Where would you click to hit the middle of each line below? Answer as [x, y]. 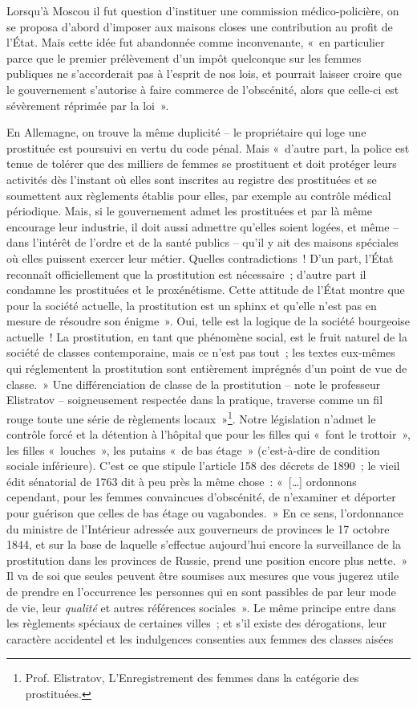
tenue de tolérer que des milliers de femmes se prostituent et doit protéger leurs [202, 163]
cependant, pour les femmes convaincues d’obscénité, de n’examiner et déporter [201, 497]
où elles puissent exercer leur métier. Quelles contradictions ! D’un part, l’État [200, 257]
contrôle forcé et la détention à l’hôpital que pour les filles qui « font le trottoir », [208, 434]
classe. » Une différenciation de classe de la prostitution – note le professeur [194, 384]
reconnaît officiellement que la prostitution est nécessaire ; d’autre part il [186, 274]
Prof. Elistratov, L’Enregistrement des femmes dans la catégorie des [192, 678]
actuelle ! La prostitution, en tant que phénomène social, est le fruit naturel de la [207, 336]
